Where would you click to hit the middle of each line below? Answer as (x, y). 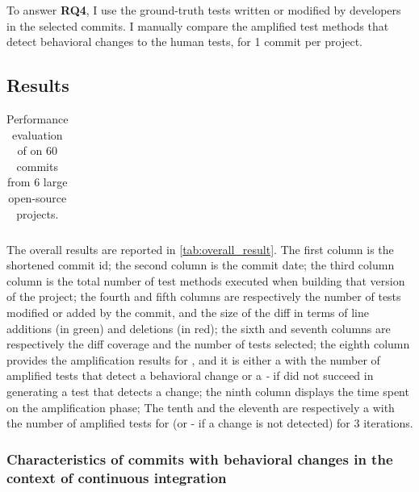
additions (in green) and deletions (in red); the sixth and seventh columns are (199, 328)
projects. (38, 213)
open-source (38, 197)
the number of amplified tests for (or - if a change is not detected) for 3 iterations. (210, 423)
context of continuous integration (117, 477)
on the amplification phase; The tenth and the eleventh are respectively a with (201, 407)
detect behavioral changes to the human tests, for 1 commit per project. (184, 42)
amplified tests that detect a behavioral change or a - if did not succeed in (190, 375)
